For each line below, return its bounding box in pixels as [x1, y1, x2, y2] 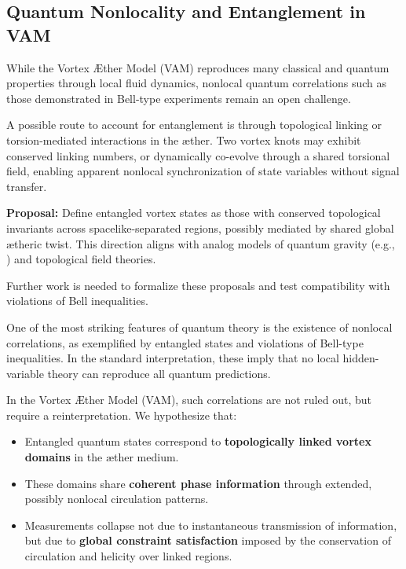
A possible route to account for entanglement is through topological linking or [6, 116, 382, 133]
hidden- [342, 350, 379, 366]
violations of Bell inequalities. [6, 292, 148, 309]
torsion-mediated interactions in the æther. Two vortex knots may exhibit [6, 131, 361, 148]
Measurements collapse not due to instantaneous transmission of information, [24, 516, 397, 533]
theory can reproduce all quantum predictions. [47, 365, 271, 381]
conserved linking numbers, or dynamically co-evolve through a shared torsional [6, 147, 390, 163]
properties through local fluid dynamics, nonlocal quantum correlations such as [6, 75, 387, 91]
